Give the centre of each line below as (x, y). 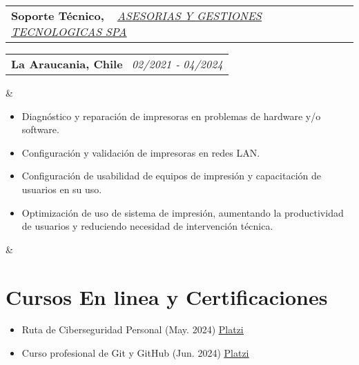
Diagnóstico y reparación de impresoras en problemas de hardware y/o (171, 116)
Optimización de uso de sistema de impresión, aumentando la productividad (183, 212)
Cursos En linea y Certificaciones (167, 296)
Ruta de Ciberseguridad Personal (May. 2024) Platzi (133, 329)
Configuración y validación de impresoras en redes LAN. (141, 152)
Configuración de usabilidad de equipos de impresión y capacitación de (171, 176)
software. (40, 129)
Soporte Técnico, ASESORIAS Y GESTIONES (136, 16)
